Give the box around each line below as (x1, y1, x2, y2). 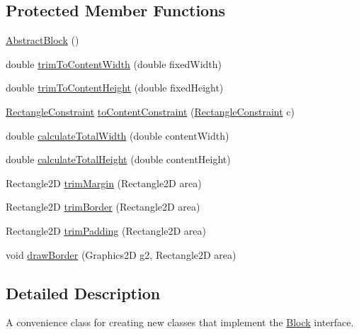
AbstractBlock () (6, 33, 79, 48)
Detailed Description (6, 282, 161, 304)
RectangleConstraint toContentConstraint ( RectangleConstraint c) (6, 104, 295, 118)
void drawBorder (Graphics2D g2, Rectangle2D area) (6, 247, 237, 262)
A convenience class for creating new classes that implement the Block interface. (6, 315, 354, 330)
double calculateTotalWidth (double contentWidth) (6, 128, 229, 143)
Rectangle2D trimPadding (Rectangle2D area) (6, 223, 207, 238)
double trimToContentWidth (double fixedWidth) (6, 56, 222, 71)
